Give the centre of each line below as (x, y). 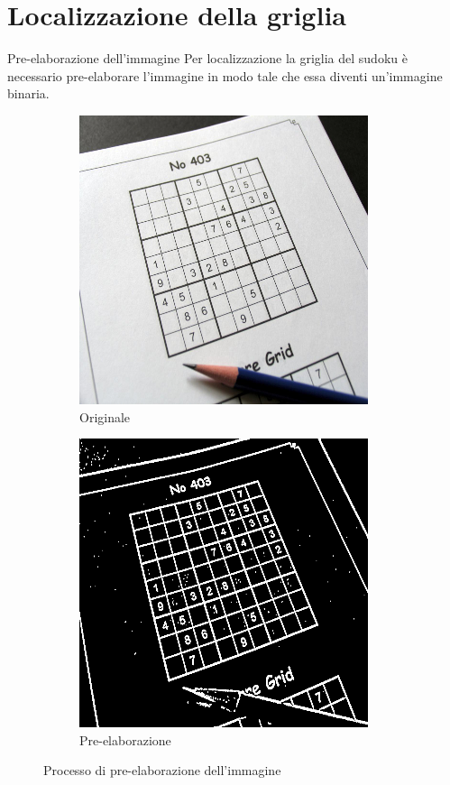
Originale (105, 416)
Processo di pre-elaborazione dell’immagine (162, 770)
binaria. (28, 93)
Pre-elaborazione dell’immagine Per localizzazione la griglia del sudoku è (207, 58)
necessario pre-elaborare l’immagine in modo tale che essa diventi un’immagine (225, 75)
